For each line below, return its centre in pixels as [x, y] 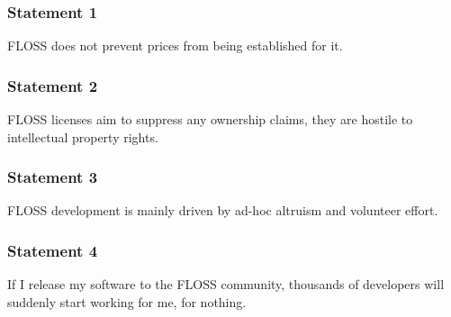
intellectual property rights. [83, 136]
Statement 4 [53, 250]
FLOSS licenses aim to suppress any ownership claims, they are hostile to [210, 119]
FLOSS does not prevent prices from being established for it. [175, 45]
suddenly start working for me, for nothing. [127, 301]
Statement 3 [53, 177]
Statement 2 [53, 85]
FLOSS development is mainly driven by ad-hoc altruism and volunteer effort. [223, 210]
